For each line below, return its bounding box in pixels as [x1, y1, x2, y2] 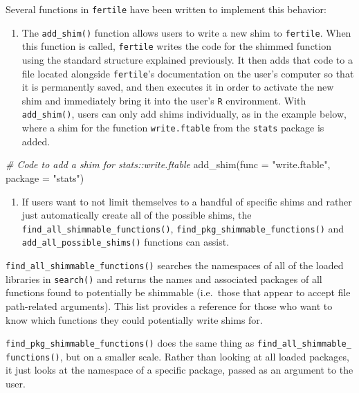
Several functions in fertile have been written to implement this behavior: [6, 2, 326, 16]
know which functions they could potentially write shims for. [6, 312, 263, 327]
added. [21, 134, 50, 148]
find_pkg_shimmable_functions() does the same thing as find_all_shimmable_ [6, 336, 351, 350]
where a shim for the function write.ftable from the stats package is [21, 120, 324, 135]
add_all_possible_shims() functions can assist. [21, 235, 230, 249]
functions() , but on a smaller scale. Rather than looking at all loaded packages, [6, 349, 349, 363]
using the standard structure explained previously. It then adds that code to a [21, 52, 353, 66]
